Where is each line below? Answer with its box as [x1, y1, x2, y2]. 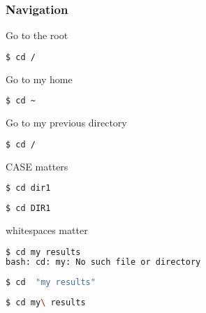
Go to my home [6, 71, 73, 86]
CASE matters [6, 159, 68, 173]
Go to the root [6, 28, 68, 43]
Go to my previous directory [6, 115, 127, 130]
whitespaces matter [6, 222, 88, 237]
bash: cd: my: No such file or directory [6, 257, 201, 268]
